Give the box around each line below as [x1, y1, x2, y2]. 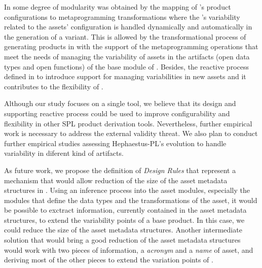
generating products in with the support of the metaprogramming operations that [4, 41, 258, 52]
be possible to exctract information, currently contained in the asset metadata [4, 205, 247, 215]
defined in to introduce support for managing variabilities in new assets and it [4, 71, 246, 82]
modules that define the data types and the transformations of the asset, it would [4, 194, 257, 205]
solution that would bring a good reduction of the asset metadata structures [4, 234, 241, 245]
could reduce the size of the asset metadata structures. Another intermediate [4, 224, 242, 235]
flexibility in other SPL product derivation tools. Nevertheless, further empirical [4, 118, 252, 128]
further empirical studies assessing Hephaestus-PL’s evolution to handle [4, 138, 227, 148]
